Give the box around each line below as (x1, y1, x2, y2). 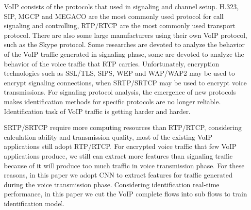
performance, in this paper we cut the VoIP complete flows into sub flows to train (4, 189, 247, 199)
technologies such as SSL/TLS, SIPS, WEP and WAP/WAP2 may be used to (4, 68, 235, 78)
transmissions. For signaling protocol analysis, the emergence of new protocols (4, 87, 236, 97)
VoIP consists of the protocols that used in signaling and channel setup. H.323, (4, 1, 239, 11)
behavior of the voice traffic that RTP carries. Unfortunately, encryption (4, 58, 219, 68)
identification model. (4, 198, 65, 208)
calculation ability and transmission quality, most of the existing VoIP (4, 131, 213, 142)
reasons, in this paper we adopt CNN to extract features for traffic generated (4, 170, 233, 180)
